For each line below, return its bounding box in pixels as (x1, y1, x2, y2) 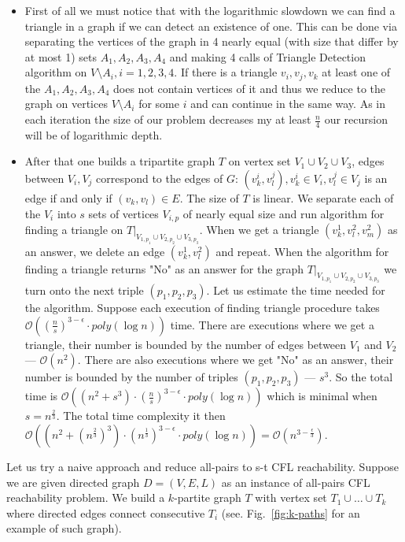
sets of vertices (88, 205, 159, 221)
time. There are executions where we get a (170, 316, 374, 332)
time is (24, 388, 58, 404)
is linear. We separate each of (252, 190, 394, 206)
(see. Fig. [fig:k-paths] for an (221, 504, 360, 521)
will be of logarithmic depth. (24, 126, 163, 143)
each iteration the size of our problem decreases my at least (24, 111, 311, 128)
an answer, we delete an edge (24, 243, 165, 259)
